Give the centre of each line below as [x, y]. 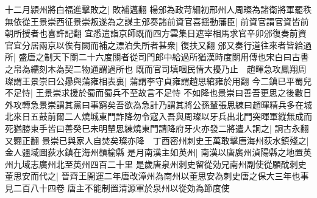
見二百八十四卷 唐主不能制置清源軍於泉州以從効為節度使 [117, 187]
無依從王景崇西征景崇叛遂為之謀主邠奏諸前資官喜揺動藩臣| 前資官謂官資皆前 [157, 21]
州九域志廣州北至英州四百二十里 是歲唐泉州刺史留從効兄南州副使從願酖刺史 [156, 164]
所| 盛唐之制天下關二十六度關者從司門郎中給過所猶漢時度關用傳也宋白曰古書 [157, 57]
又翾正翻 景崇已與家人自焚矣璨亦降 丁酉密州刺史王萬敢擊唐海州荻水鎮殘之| [157, 140]
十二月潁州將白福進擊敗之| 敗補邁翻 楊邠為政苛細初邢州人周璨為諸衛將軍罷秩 [158, 9]
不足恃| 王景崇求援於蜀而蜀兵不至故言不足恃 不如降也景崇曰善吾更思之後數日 [158, 93]
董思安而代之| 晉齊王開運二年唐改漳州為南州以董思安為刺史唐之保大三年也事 [157, 176]
